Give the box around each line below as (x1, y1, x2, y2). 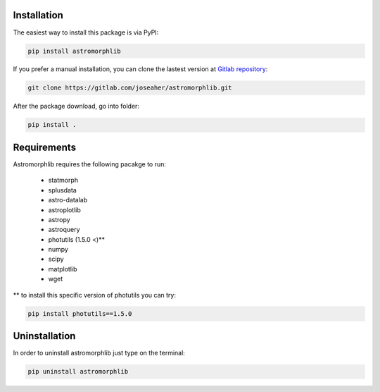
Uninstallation (13, 330, 76, 342)
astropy (48, 215, 70, 223)
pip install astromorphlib (27, 47, 121, 55)
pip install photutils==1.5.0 (27, 310, 132, 317)
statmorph (48, 176, 79, 185)
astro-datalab (48, 196, 88, 204)
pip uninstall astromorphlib (27, 367, 129, 376)
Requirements (13, 141, 77, 153)
